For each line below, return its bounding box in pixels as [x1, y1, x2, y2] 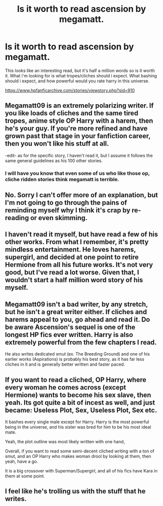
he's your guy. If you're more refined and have [5, 124, 148, 132]
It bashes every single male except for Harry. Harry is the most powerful [5, 419, 149, 425]
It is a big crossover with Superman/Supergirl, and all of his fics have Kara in [5, 468, 158, 474]
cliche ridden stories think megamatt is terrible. [5, 176, 120, 183]
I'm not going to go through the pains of [5, 199, 128, 207]
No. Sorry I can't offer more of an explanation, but [5, 191, 158, 199]
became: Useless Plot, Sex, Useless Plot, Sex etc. [5, 406, 157, 414]
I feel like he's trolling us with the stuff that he [5, 487, 146, 495]
